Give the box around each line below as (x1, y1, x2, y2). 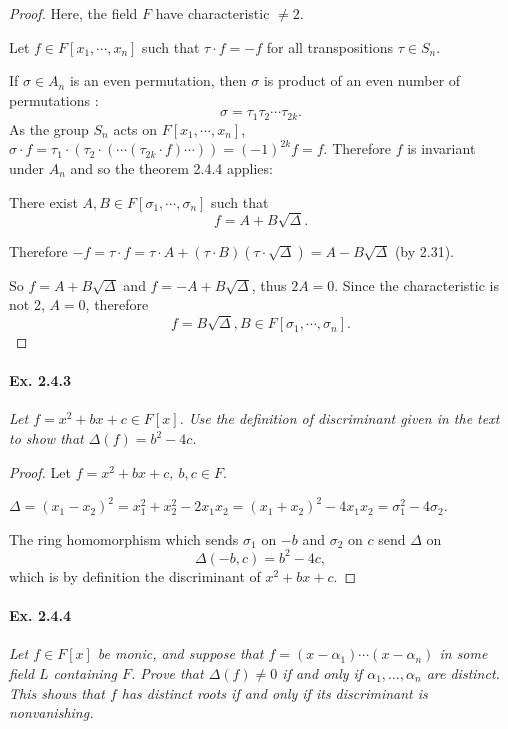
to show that (9, 428, 84, 449)
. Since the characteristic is (334, 274, 499, 295)
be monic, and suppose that (97, 643, 264, 664)
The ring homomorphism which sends (9, 528, 239, 549)
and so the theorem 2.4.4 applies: (70, 158, 273, 179)
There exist (9, 191, 78, 212)
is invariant (407, 138, 476, 159)
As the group (9, 118, 89, 139)
